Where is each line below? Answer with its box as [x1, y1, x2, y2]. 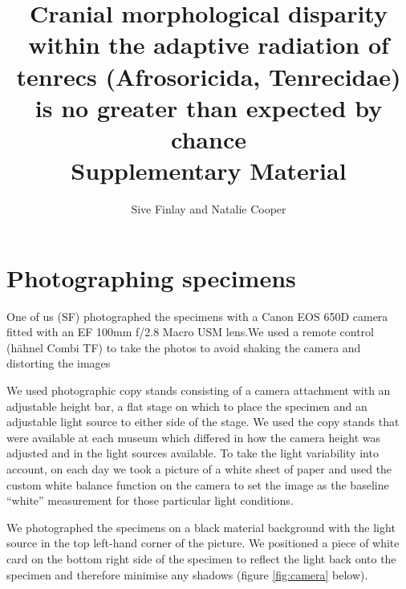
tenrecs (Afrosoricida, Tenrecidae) [16, 59, 401, 92]
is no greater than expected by [35, 91, 383, 124]
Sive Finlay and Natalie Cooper [131, 201, 286, 217]
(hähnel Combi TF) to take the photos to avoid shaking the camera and [6, 339, 361, 355]
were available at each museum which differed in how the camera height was [6, 429, 381, 445]
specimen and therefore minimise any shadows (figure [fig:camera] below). [6, 566, 368, 583]
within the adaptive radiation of [28, 28, 389, 61]
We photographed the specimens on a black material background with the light [6, 518, 396, 535]
